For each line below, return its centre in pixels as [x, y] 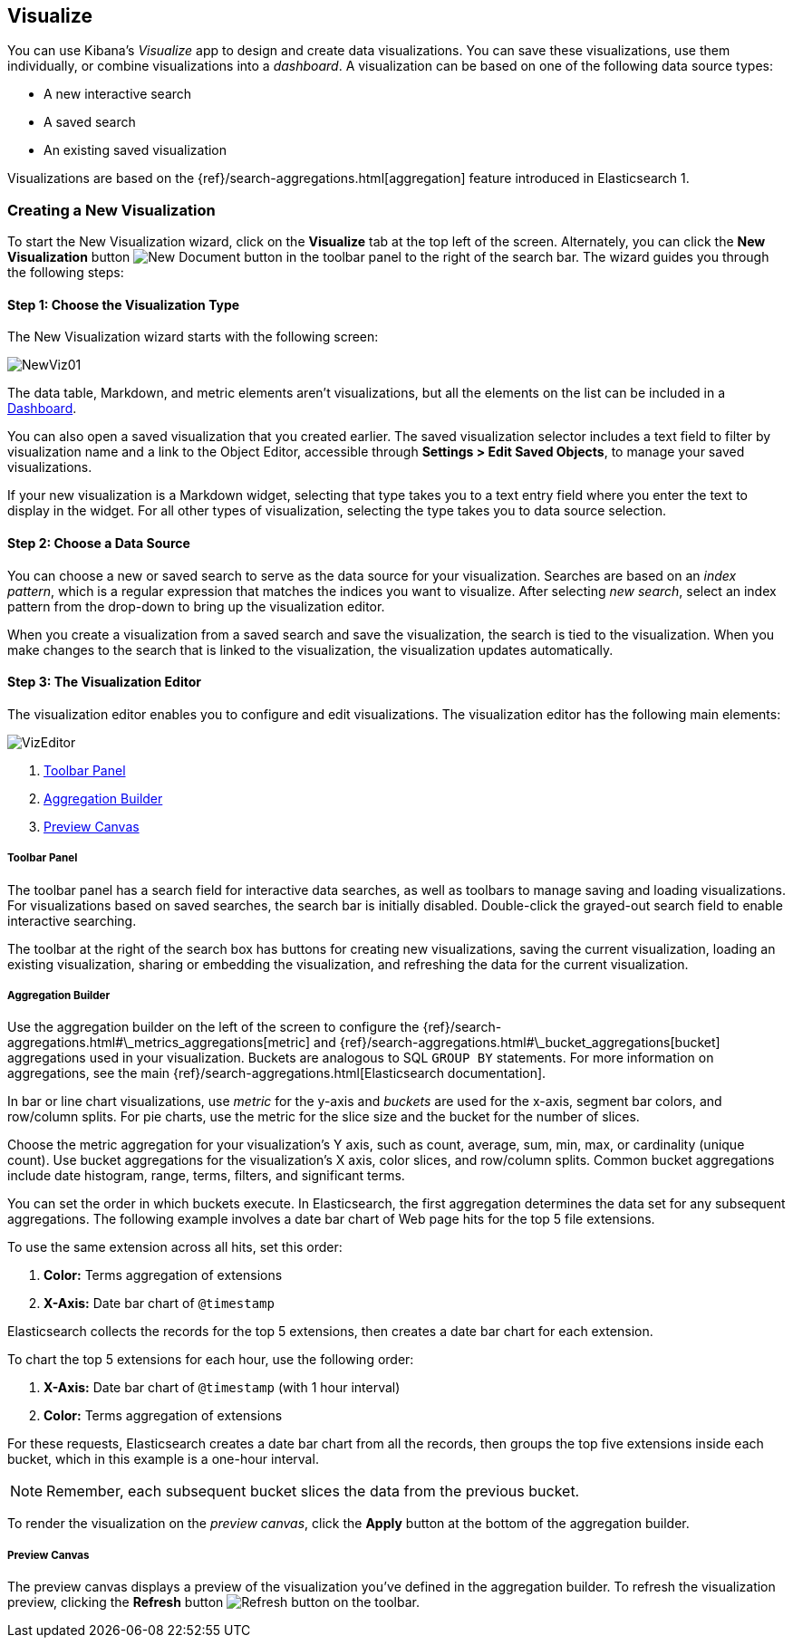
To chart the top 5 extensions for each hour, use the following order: [211, 1360]
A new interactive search [118, 94]
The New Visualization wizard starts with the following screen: [193, 337]
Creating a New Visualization [111, 210]
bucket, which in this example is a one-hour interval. [163, 1459]
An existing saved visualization [135, 150]
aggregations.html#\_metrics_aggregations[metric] [159, 1043]
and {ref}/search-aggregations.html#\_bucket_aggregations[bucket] [517, 1043]
